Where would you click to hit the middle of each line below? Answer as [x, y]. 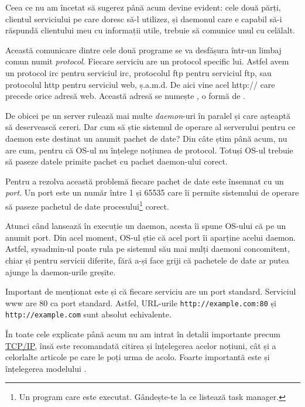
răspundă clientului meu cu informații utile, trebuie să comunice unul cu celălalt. [150, 30]
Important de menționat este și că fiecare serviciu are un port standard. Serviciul [151, 291]
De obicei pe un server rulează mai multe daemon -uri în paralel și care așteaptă [148, 115]
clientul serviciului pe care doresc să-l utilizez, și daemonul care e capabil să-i [144, 18]
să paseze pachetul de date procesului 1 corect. [87, 205]
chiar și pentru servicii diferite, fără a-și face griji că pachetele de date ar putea [147, 260]
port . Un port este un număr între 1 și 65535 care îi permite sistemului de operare [152, 192]
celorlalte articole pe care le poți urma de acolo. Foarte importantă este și [138, 357]
